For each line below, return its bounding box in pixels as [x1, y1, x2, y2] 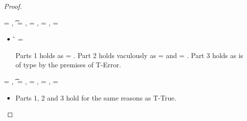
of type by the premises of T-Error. [15, 60, 121, 70]
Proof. [4, 1, 22, 11]
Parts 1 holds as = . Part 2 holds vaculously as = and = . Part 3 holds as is [15, 50, 244, 60]
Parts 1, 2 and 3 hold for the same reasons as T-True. [15, 92, 177, 102]
